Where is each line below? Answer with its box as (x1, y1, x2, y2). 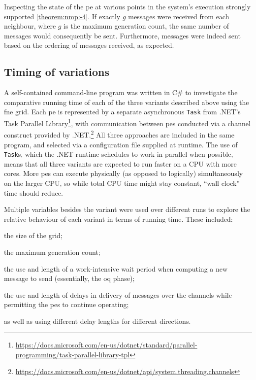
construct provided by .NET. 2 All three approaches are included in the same (4, 128, 235, 139)
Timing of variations (4, 64, 109, 79)
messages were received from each (128, 11, 229, 21)
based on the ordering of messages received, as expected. (4, 40, 174, 50)
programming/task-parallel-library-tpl (15, 349, 130, 360)
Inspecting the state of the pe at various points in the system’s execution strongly (4, 1, 251, 11)
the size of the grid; (4, 230, 63, 241)
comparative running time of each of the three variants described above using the (4, 97, 249, 107)
